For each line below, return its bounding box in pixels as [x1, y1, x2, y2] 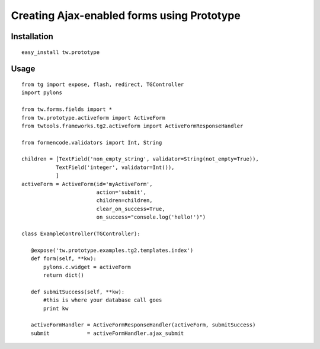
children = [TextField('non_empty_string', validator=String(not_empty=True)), [21, 156, 259, 162]
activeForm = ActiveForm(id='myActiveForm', [21, 181, 153, 187]
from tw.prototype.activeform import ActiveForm [21, 114, 165, 121]
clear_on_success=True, [96, 205, 165, 212]
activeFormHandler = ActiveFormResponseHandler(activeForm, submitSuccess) [30, 322, 256, 328]
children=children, [96, 197, 153, 204]
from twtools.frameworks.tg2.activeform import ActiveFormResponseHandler [21, 122, 244, 129]
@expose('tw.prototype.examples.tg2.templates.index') [30, 246, 194, 254]
